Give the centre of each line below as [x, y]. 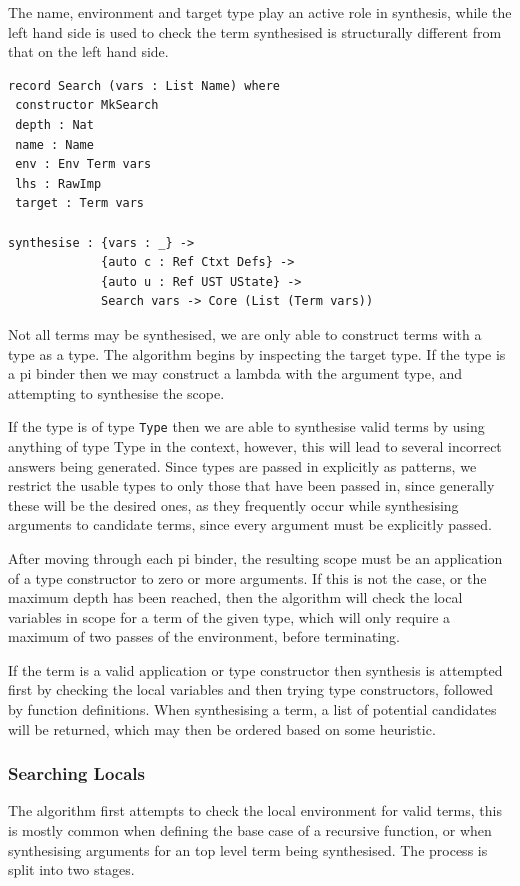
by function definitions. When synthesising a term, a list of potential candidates [252, 709]
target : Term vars [80, 203]
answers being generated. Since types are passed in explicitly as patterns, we [242, 465]
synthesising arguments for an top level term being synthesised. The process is [248, 849]
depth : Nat [54, 124]
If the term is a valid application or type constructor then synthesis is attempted [255, 669]
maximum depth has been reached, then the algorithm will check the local [235, 597]
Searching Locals [77, 773]
